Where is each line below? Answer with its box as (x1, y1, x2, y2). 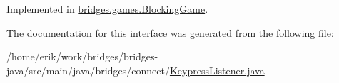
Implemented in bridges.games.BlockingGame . (6, 1, 208, 16)
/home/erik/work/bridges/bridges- (6, 49, 158, 64)
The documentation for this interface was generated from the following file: (6, 25, 334, 40)
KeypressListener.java (169, 62, 265, 77)
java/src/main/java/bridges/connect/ (6, 62, 170, 77)
